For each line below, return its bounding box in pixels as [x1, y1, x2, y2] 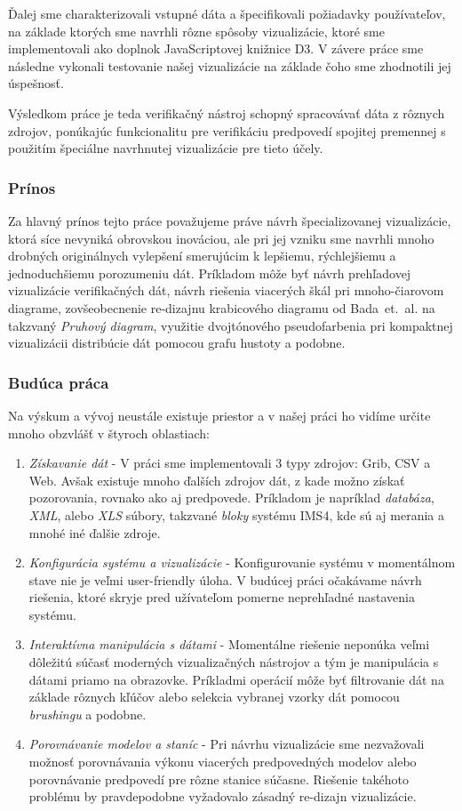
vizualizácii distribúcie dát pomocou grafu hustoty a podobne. [8, 333, 346, 352]
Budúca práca [8, 371, 109, 393]
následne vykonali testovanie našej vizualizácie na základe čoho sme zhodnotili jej [8, 56, 451, 75]
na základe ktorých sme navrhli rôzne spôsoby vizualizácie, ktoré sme [8, 21, 385, 40]
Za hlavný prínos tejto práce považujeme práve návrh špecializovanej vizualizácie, [8, 211, 451, 229]
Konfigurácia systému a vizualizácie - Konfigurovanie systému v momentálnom [28, 553, 456, 572]
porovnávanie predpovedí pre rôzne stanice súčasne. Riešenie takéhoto [28, 769, 410, 788]
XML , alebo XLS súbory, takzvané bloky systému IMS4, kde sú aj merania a [28, 505, 445, 524]
